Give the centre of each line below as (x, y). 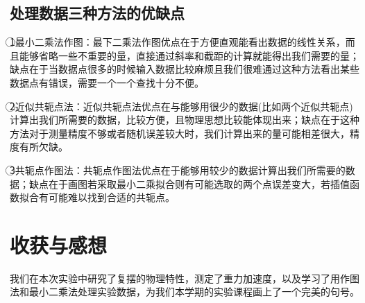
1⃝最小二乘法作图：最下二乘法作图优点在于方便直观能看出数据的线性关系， (178, 42)
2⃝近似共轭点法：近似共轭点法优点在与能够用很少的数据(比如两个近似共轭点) (181, 106)
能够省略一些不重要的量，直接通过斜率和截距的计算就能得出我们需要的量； (189, 55)
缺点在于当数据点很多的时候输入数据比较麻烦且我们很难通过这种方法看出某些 (185, 69)
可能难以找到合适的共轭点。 (111, 197)
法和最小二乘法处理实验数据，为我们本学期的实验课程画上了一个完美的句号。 (185, 292)
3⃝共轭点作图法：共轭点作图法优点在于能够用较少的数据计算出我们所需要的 (178, 170)
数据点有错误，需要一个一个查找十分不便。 (107, 82)
